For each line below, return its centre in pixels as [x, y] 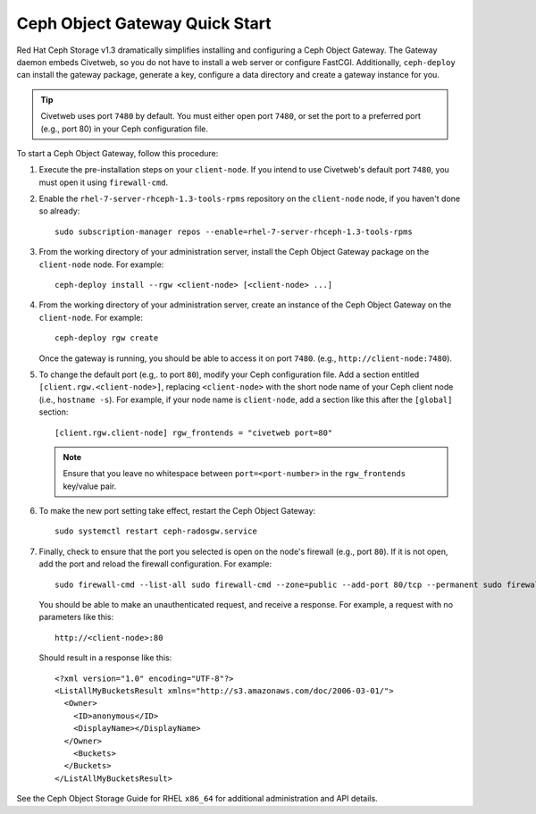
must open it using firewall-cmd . [104, 182]
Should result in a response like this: [105, 658]
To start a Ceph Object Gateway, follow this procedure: [117, 153]
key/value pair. [90, 486]
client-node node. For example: [101, 264]
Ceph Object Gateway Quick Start [144, 23]
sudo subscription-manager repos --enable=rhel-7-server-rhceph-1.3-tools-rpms [234, 231]
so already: [59, 211]
